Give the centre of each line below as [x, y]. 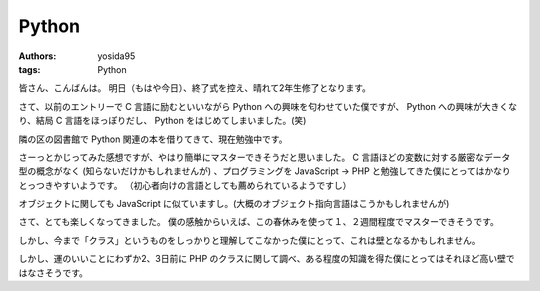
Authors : [37, 56]
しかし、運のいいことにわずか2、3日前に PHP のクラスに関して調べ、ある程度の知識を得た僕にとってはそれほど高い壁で [266, 259]
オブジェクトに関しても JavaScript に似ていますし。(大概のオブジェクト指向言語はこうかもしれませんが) [234, 204]
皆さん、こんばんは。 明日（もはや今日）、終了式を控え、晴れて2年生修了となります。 [195, 88]
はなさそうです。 [53, 272]
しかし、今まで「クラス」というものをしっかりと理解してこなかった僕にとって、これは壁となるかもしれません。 [249, 240]
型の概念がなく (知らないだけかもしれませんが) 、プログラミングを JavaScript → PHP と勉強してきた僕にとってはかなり [265, 171]
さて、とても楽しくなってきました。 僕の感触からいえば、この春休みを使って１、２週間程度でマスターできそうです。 [259, 222]
